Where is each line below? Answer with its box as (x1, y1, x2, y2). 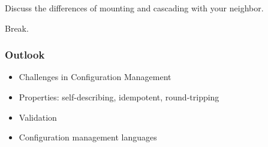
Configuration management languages (19, 131, 157, 143)
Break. (5, 22, 29, 34)
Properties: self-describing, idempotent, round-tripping (19, 91, 219, 103)
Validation (19, 111, 57, 123)
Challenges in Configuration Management (19, 71, 171, 83)
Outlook (5, 47, 45, 62)
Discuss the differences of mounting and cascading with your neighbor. (5, 2, 264, 14)
